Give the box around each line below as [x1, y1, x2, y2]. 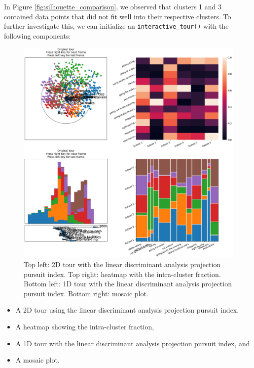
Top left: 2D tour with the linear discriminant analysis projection [24, 259, 221, 270]
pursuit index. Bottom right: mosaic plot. [24, 288, 148, 298]
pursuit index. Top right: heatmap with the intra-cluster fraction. [24, 269, 221, 279]
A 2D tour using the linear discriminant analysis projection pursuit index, [15, 305, 239, 315]
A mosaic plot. [15, 355, 60, 365]
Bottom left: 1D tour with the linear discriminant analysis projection [24, 278, 232, 289]
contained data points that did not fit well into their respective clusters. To [4, 11, 231, 21]
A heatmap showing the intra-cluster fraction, [15, 322, 154, 331]
